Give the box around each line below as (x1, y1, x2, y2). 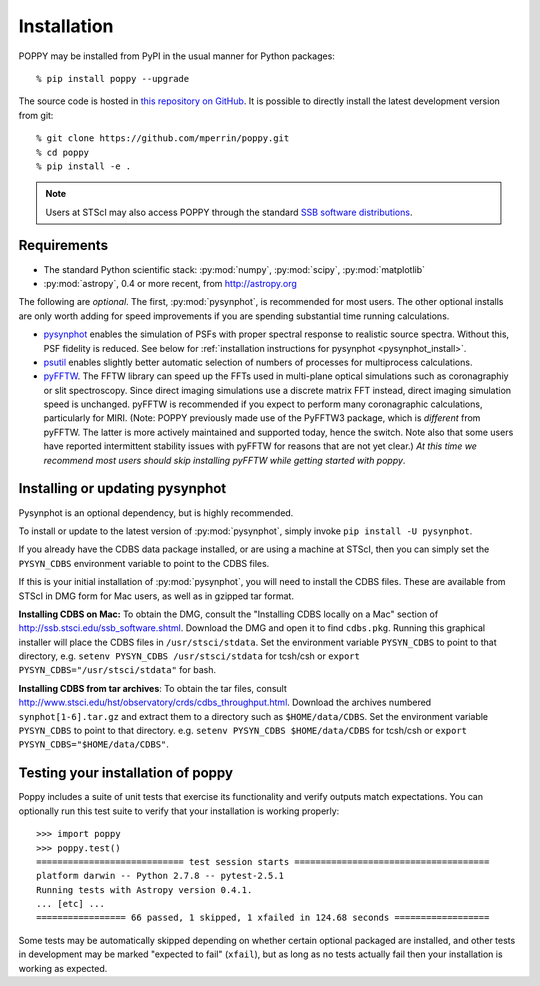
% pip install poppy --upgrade (36, 73, 190, 84)
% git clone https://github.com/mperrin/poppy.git (36, 133, 290, 144)
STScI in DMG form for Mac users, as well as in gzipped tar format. (18, 590, 295, 602)
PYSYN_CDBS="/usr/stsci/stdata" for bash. (18, 664, 217, 676)
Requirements (18, 237, 109, 254)
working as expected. (18, 962, 108, 974)
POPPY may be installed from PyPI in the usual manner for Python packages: (18, 50, 335, 62)
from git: (18, 109, 54, 121)
